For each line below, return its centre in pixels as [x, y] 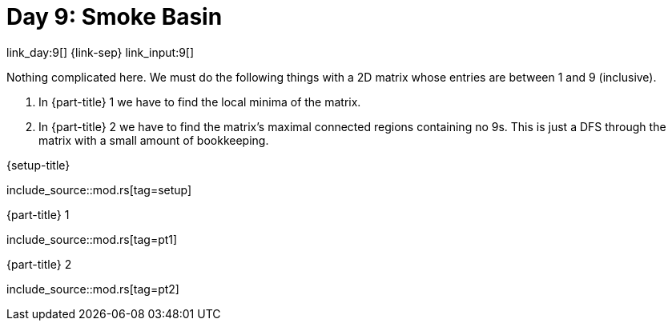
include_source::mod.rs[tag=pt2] [93, 289]
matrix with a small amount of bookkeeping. [154, 140]
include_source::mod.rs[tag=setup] [99, 189]
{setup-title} [38, 165]
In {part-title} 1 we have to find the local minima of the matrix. [200, 102]
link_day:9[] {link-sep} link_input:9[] [101, 52]
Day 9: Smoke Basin [115, 17]
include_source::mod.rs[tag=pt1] [92, 239]
